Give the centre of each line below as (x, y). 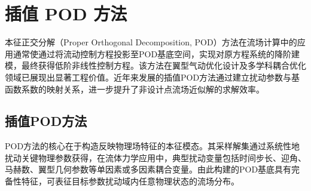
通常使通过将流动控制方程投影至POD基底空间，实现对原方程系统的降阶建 (156, 53)
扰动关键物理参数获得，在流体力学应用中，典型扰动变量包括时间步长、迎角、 (155, 157)
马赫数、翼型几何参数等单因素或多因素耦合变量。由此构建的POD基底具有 (148, 169)
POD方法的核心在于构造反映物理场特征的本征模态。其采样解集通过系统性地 (153, 146)
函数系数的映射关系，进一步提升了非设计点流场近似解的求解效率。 (135, 89)
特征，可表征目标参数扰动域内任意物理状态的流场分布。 (130, 181)
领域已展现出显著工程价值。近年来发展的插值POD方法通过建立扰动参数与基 (153, 77)
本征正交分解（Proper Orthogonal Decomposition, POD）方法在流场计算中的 (151, 42)
